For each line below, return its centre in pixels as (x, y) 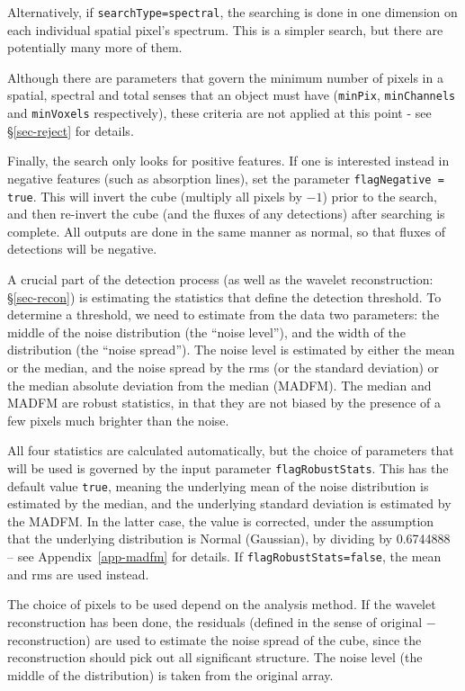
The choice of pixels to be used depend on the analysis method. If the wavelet (222, 604)
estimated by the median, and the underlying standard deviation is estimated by (229, 503)
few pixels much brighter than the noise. (118, 420)
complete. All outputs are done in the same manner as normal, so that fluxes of (226, 231)
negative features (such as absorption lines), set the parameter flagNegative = (226, 178)
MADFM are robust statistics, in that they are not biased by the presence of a (224, 403)
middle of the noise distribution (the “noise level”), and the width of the (206, 332)
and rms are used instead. (78, 574)
